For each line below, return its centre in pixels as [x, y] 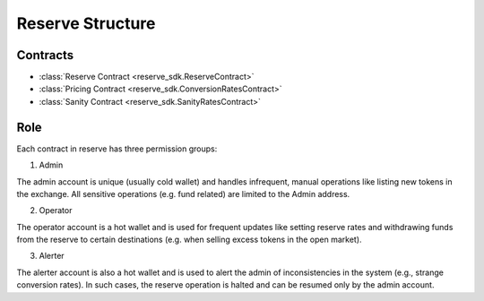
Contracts [45, 55]
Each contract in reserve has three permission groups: [117, 149]
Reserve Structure [86, 23]
